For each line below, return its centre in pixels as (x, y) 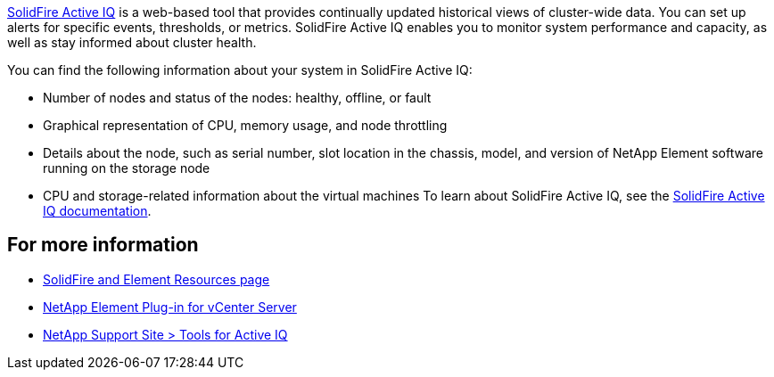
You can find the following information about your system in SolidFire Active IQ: (240, 70)
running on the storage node (127, 168)
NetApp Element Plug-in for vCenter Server (170, 307)
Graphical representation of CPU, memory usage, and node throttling (245, 125)
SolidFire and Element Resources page (156, 279)
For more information (103, 245)
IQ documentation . (97, 211)
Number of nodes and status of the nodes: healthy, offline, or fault (237, 98)
